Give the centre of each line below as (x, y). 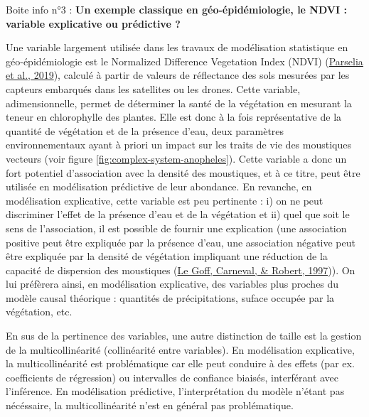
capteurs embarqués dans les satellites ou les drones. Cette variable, (153, 88)
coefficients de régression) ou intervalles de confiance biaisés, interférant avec (172, 377)
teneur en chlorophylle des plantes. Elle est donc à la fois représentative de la (174, 117)
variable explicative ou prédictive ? (93, 23)
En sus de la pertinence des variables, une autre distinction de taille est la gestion (184, 336)
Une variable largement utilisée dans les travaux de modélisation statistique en (177, 47)
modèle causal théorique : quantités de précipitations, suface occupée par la (170, 297)
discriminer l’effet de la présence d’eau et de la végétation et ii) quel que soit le (178, 214)
